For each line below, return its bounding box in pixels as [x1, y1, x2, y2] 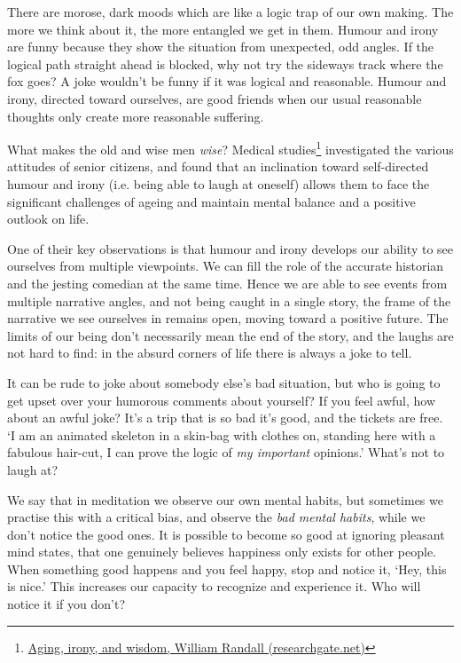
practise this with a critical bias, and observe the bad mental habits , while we [7, 508, 426, 526]
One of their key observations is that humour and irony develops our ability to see [7, 239, 454, 257]
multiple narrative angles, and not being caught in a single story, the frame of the [7, 291, 451, 310]
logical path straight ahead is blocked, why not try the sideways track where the [7, 54, 443, 73]
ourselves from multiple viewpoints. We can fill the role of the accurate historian [7, 257, 444, 275]
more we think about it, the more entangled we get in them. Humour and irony [7, 20, 439, 38]
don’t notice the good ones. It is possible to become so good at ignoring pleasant [7, 525, 445, 543]
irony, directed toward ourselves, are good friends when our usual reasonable [7, 89, 422, 107]
